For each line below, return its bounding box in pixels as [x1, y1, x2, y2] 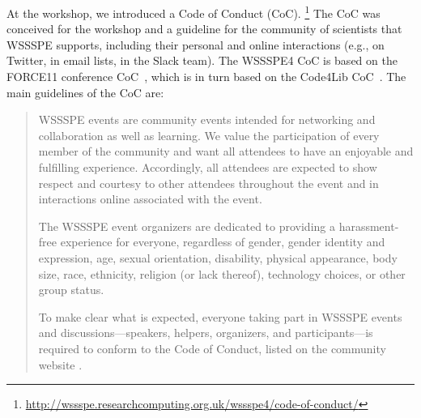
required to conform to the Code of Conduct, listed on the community [38, 339, 386, 356]
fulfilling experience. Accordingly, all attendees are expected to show [38, 159, 377, 175]
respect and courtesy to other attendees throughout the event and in [38, 174, 379, 191]
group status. [38, 281, 104, 298]
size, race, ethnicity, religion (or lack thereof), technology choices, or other [38, 265, 406, 282]
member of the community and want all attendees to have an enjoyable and [38, 143, 414, 160]
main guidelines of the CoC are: [6, 83, 164, 100]
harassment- [338, 217, 399, 234]
